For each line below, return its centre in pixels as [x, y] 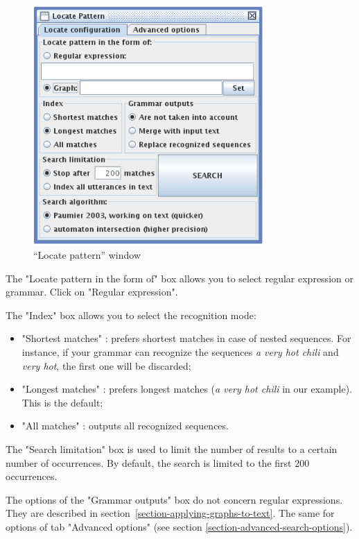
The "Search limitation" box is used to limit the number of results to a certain [172, 449]
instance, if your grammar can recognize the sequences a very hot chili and [180, 352]
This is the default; [62, 402]
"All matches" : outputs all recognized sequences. [125, 426]
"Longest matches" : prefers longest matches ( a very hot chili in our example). [187, 389]
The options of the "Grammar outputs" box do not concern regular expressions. [174, 499]
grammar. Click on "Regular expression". [92, 292]
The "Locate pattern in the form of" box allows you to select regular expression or [179, 278]
